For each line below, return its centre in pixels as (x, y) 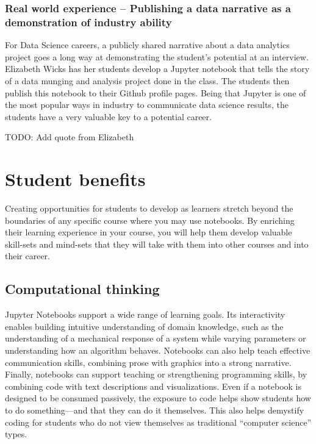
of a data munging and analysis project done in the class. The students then (147, 80)
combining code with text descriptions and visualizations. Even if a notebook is (153, 386)
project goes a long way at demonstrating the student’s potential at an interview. (157, 56)
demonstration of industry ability (88, 22)
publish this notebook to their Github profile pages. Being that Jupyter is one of (156, 92)
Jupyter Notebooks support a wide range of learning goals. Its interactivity (145, 314)
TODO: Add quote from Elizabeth (70, 137)
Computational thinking (82, 289)
